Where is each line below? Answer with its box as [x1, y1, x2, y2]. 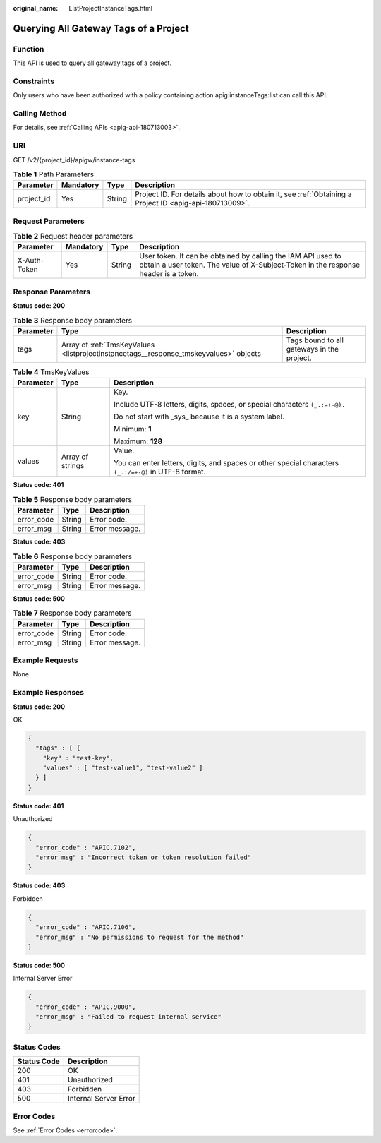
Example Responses [13, 688, 85, 698]
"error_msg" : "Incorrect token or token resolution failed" [35, 854, 252, 861]
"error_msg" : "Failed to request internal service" [35, 1013, 222, 1021]
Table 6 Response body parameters [13, 551, 133, 561]
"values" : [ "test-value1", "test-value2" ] [42, 764, 203, 772]
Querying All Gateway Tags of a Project [13, 22, 190, 35]
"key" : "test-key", [42, 754, 114, 762]
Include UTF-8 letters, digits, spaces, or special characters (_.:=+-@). [114, 400, 346, 409]
